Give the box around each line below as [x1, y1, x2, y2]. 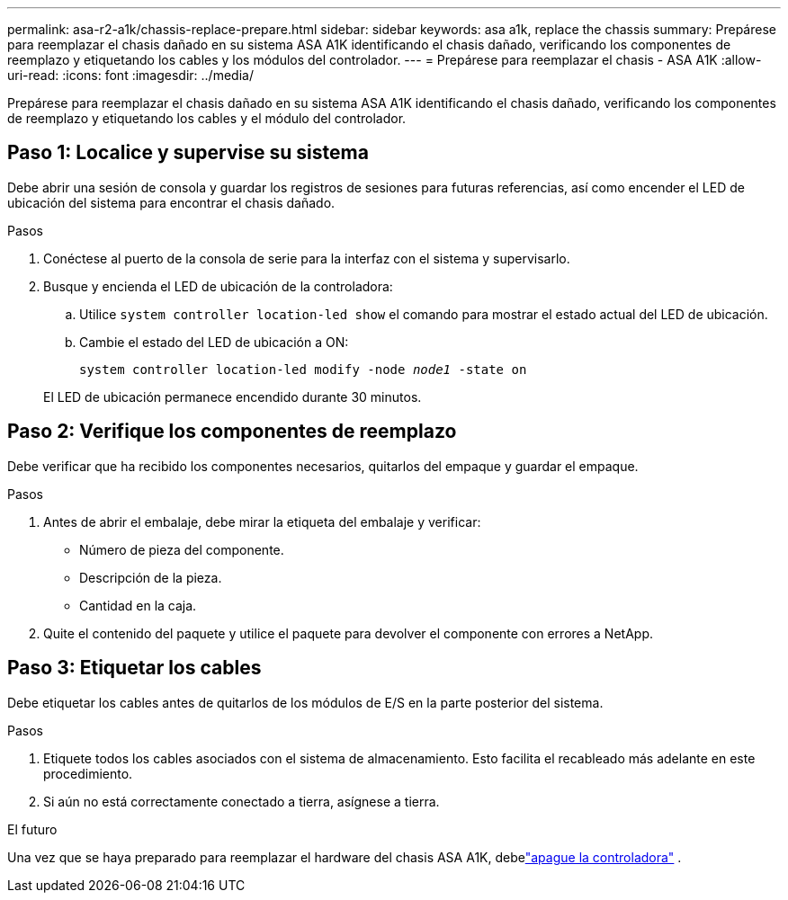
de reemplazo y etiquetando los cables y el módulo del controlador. [7, 111, 407, 126]
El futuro [7, 821, 58, 837]
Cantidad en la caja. [79, 597, 197, 613]
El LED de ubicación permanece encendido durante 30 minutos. [43, 388, 422, 405]
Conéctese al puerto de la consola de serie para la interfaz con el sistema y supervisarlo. [43, 250, 570, 266]
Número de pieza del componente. [79, 541, 284, 557]
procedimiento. [43, 765, 133, 781]
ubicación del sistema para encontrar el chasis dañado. [7, 194, 336, 210]
